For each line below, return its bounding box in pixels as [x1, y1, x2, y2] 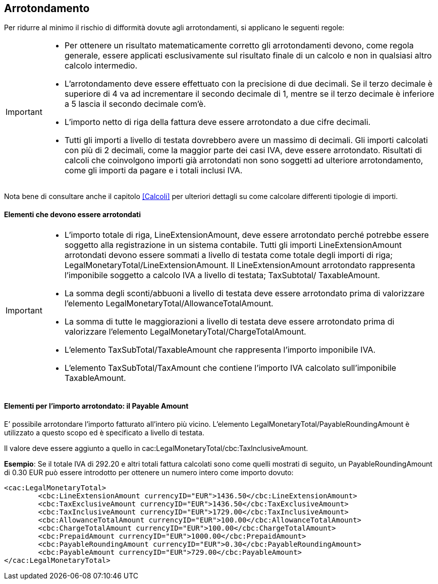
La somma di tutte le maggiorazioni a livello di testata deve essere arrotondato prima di [64, 316, 395, 327]
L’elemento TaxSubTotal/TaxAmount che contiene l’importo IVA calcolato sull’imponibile [64, 362, 397, 373]
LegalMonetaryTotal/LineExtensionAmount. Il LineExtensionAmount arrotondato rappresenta [64, 259, 415, 270]
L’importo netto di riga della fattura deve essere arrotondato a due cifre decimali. [64, 117, 371, 127]
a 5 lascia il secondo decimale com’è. [64, 99, 206, 109]
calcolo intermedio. [64, 60, 138, 71]
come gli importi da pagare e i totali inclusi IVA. [64, 165, 243, 176]
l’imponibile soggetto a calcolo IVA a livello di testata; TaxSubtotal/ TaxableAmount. [64, 270, 380, 280]
